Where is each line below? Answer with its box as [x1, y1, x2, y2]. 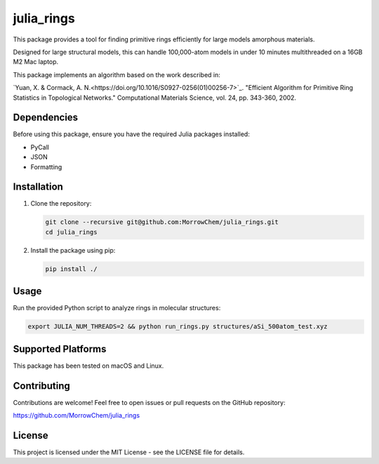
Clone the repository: [30, 199, 92, 208]
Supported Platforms [13, 343, 107, 354]
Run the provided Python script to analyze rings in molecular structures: [13, 304, 221, 312]
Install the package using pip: [30, 246, 116, 254]
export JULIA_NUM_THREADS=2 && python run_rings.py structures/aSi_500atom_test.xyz [27, 323, 328, 331]
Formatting [30, 162, 62, 171]
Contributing [13, 380, 70, 392]
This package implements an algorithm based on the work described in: [13, 70, 221, 79]
